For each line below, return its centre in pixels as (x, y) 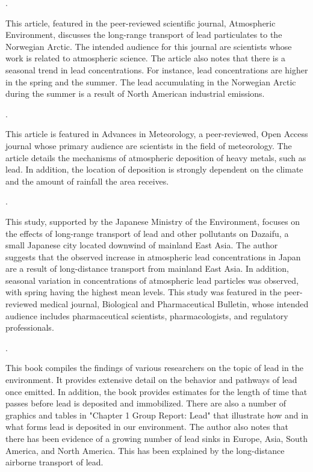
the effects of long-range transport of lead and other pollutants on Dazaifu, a (147, 233)
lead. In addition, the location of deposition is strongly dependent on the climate (154, 169)
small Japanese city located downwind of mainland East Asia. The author (142, 245)
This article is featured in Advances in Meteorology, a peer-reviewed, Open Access (157, 134)
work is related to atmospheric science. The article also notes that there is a (145, 58)
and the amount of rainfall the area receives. (87, 181)
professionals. (30, 327)
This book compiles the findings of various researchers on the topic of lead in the (154, 368)
